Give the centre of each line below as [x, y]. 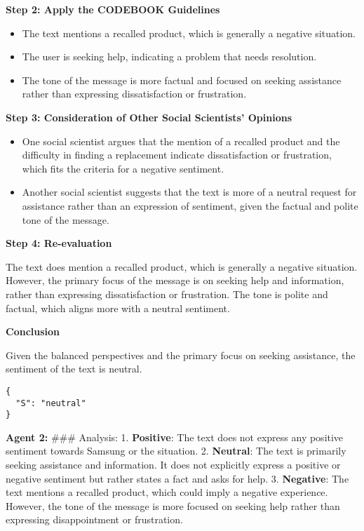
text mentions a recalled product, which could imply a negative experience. [167, 492]
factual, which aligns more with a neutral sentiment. [118, 308]
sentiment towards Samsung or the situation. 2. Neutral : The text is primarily [176, 451]
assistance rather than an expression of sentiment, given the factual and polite [190, 205]
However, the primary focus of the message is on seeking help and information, [175, 280]
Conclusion [33, 331]
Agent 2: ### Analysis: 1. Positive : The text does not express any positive [175, 437]
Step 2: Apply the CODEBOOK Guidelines [113, 9]
